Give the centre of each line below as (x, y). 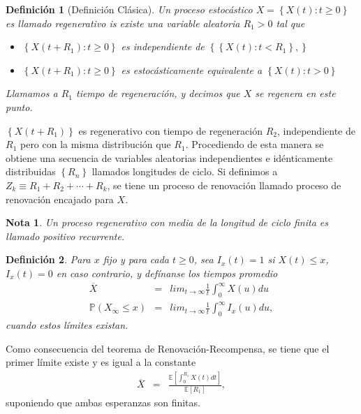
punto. (19, 106)
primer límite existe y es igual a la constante (101, 362)
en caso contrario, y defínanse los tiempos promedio (167, 273)
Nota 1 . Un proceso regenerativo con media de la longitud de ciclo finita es (167, 222)
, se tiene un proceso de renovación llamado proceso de (224, 185)
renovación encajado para (60, 199)
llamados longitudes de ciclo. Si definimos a (185, 171)
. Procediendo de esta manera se (255, 144)
